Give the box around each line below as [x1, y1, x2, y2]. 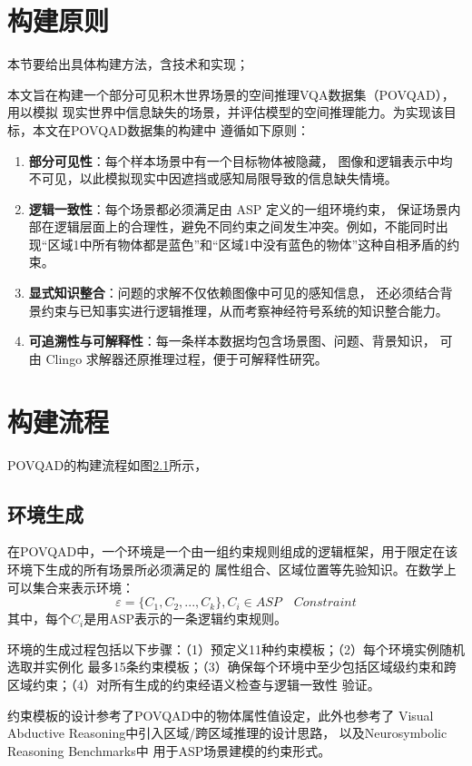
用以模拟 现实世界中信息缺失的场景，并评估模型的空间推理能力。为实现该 [7, 103, 444, 122]
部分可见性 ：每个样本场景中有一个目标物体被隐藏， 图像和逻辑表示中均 [28, 151, 453, 170]
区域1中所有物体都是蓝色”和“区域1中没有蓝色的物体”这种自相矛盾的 [47, 234, 447, 253]
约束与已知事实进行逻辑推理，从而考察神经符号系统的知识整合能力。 [41, 300, 448, 319]
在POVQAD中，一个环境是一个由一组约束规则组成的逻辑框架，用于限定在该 [7, 542, 458, 561]
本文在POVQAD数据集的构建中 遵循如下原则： [32, 120, 310, 139]
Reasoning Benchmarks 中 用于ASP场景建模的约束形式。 [7, 741, 331, 760]
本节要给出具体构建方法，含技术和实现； [7, 54, 249, 74]
